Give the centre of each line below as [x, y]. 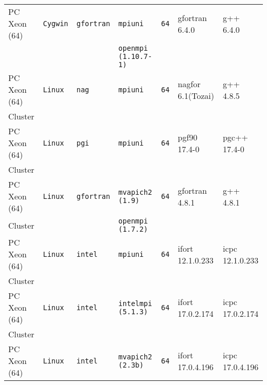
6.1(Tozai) [196, 95]
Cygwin [55, 23]
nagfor [189, 84]
